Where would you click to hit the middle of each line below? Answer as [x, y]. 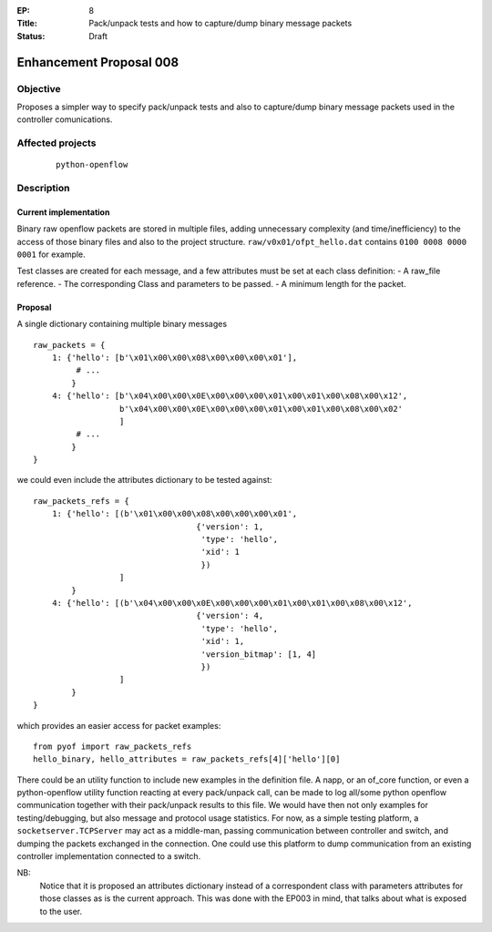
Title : [27, 24]
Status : [31, 36]
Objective [39, 88]
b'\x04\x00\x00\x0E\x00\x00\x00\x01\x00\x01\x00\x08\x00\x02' [261, 409]
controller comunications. [65, 119]
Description [43, 189]
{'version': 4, [230, 616]
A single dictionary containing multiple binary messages [122, 324]
